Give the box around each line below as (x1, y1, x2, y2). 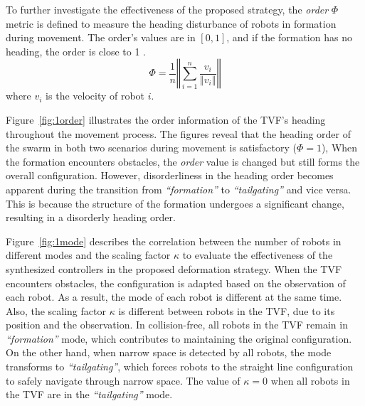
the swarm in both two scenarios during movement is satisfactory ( (6, 140, 297, 155)
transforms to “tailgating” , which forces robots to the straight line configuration (6, 359, 354, 374)
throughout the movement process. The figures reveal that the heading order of (6, 126, 351, 141)
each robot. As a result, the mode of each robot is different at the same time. (6, 289, 342, 304)
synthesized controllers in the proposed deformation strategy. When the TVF (6, 261, 342, 276)
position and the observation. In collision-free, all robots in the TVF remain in (6, 317, 348, 332)
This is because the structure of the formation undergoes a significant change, (6, 196, 344, 210)
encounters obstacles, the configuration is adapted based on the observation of (6, 275, 346, 290)
